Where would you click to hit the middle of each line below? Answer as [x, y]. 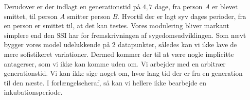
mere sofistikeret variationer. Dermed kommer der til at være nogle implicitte [119, 54]
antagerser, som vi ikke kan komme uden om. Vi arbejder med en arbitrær [115, 63]
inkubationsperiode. [33, 92]
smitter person [89, 16]
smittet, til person [31, 16]
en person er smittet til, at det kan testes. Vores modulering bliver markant [116, 25]
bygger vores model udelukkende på [57, 44]
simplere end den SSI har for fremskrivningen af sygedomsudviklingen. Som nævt [125, 35]
